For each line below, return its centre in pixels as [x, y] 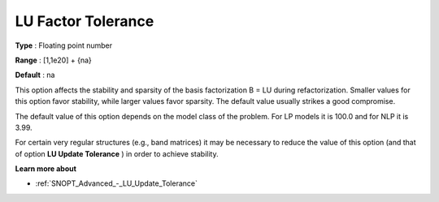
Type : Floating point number [64, 45]
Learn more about [46, 169]
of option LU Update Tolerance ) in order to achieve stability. [117, 153]
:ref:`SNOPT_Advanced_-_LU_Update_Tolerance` [117, 183]
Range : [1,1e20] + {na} [54, 60]
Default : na [35, 75]
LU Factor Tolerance [85, 21]
